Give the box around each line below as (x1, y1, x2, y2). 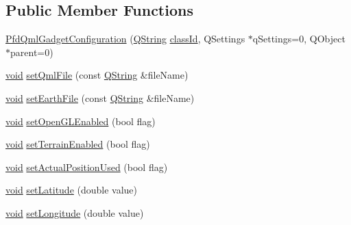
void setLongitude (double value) (5, 205, 144, 220)
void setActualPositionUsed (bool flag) (5, 159, 168, 174)
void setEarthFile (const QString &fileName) (5, 90, 195, 105)
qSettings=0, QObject (252, 31, 346, 46)
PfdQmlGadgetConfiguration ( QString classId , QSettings (5, 31, 245, 46)
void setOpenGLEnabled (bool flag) (5, 114, 156, 128)
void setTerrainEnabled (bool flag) (5, 137, 150, 151)
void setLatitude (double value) (5, 183, 138, 197)
